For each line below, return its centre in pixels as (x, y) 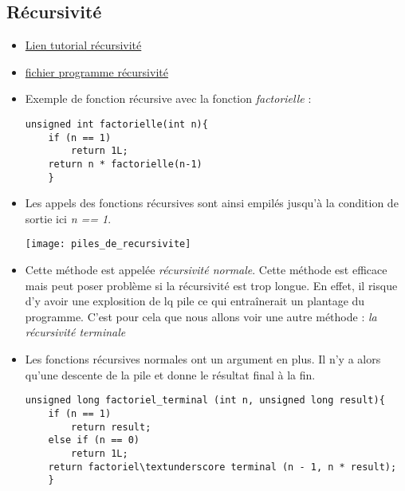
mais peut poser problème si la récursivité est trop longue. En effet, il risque (211, 285)
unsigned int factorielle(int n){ (116, 124)
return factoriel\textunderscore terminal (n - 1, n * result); (222, 467)
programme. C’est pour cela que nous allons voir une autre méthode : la (201, 316)
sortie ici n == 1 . (68, 218)
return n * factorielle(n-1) (125, 164)
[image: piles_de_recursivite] (108, 244)
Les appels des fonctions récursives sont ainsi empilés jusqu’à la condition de (212, 203)
